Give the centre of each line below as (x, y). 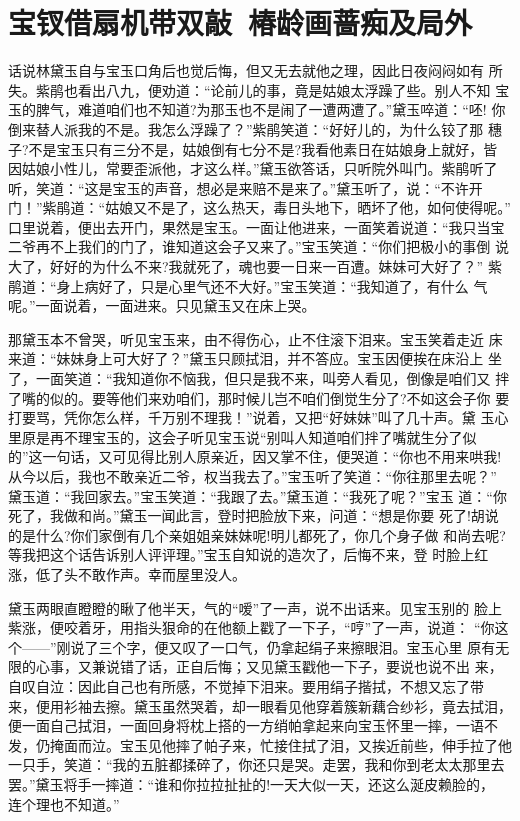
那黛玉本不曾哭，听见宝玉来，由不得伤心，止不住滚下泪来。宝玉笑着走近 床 (255, 338)
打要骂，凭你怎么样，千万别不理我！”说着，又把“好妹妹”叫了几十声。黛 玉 (251, 417)
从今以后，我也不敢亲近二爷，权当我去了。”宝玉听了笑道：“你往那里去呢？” (252, 476)
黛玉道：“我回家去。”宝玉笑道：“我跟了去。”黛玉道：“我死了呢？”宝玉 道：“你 (257, 495)
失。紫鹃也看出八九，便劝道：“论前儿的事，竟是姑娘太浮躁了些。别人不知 (249, 89)
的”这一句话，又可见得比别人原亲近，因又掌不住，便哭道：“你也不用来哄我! (255, 456)
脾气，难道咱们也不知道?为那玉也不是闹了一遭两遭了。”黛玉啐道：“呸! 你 (270, 109)
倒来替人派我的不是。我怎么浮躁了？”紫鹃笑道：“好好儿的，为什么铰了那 (246, 128)
